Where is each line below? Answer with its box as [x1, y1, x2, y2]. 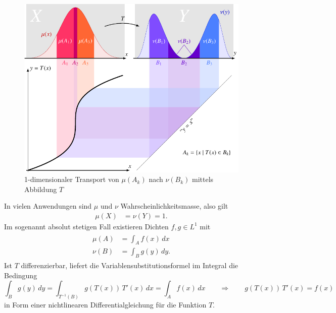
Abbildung [24, 183, 57, 194]
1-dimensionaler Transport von [24, 174, 119, 184]
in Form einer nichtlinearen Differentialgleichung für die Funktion [4, 299, 207, 310]
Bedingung [4, 270, 37, 280]
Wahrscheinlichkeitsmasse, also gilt [120, 201, 228, 211]
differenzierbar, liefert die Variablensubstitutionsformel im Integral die [21, 260, 238, 271]
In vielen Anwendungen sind [4, 201, 92, 211]
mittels [192, 174, 214, 184]
